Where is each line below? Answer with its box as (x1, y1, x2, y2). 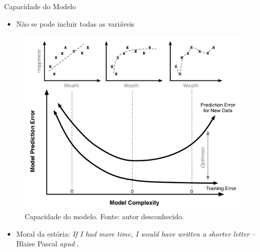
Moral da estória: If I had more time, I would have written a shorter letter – (16, 228, 256, 239)
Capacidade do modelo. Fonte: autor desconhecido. (25, 211, 184, 222)
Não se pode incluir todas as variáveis (16, 18, 135, 29)
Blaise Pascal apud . (16, 238, 79, 249)
